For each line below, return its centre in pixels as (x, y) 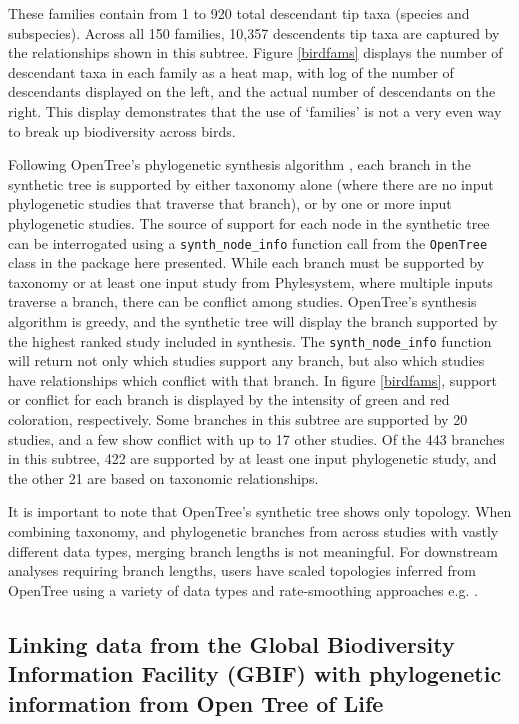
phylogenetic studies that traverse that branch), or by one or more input (230, 203)
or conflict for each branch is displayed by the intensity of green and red (229, 399)
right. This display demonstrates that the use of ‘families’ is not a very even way (255, 110)
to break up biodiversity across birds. (122, 130)
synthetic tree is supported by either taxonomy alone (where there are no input (251, 183)
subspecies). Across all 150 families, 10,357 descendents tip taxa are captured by (254, 32)
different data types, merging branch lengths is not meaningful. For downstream (253, 550)
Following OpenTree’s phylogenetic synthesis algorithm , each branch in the (240, 164)
